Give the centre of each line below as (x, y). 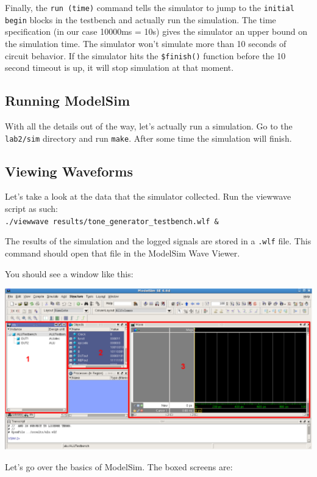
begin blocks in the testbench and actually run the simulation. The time (141, 19)
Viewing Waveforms (69, 171)
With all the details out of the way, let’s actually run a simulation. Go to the (149, 126)
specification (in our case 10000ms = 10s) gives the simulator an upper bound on (156, 31)
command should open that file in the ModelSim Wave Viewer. (123, 253)
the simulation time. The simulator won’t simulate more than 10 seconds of (146, 43)
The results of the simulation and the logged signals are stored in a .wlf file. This (158, 241)
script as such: (31, 208)
